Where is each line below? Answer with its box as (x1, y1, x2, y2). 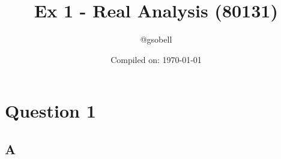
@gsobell (140, 33, 172, 46)
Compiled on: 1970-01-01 (110, 53, 202, 65)
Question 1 (5, 98, 96, 123)
